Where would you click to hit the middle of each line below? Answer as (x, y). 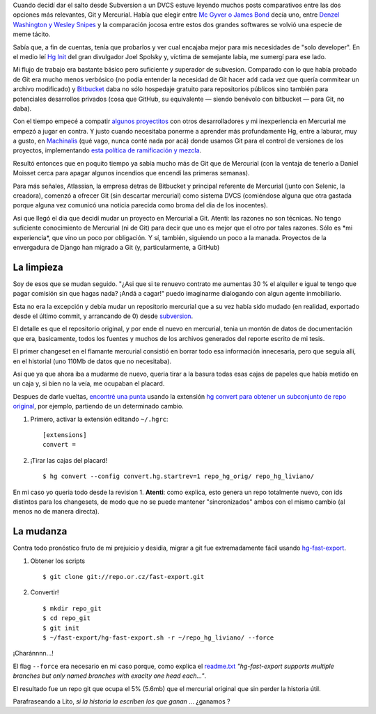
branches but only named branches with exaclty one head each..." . (110, 676)
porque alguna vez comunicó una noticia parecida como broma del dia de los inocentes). (140, 205)
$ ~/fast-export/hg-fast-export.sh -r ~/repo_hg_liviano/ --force (158, 637)
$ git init (61, 628)
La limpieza (38, 267)
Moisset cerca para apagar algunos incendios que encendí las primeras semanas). (131, 173)
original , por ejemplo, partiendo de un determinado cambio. (98, 406)
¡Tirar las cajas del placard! (69, 460)
